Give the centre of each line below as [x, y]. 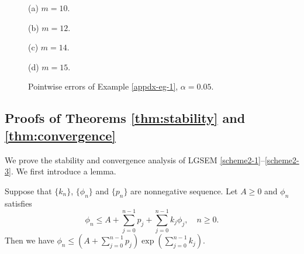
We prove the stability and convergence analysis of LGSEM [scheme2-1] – [135, 159]
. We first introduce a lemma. [63, 171]
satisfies [18, 203]
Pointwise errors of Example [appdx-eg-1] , [103, 86]
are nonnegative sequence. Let [184, 190]
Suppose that [28, 190]
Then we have [30, 240]
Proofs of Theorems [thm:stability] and [125, 118]
